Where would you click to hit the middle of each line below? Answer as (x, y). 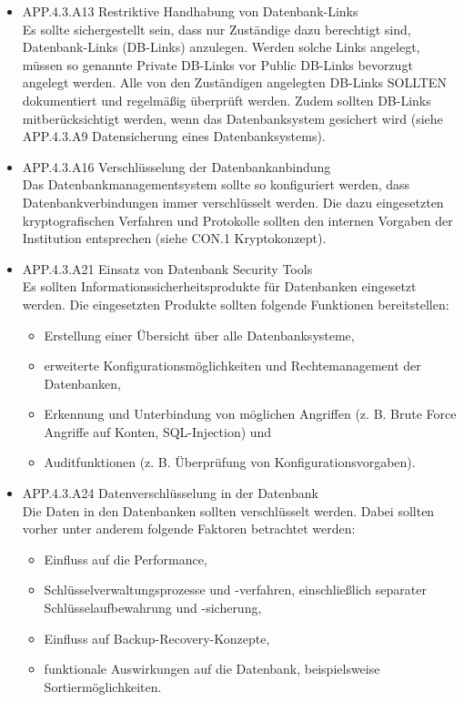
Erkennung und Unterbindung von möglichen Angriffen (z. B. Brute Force (250, 414)
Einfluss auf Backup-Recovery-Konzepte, (157, 638)
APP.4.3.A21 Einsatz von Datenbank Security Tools (167, 268)
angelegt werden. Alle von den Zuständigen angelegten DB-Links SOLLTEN (234, 82)
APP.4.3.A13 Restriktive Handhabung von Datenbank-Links (190, 11)
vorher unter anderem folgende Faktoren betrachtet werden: (189, 529)
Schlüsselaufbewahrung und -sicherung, (153, 608)
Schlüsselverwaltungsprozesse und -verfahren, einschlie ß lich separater (235, 590)
